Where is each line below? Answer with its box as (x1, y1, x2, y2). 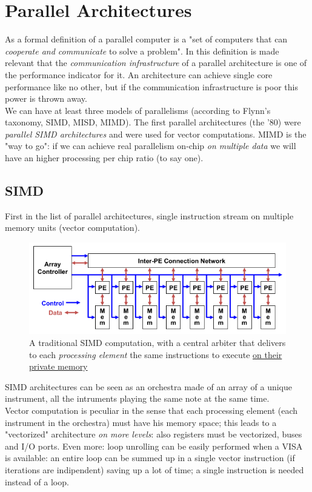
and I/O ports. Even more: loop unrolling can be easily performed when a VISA (5, 439, 303, 452)
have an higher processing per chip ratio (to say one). (5, 151, 204, 164)
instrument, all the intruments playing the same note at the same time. (5, 392, 270, 405)
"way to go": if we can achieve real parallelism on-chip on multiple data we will (5, 139, 296, 152)
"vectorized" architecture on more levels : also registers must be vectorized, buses (5, 428, 302, 440)
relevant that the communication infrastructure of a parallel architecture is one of (5, 56, 307, 69)
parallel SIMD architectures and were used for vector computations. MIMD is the (5, 127, 307, 140)
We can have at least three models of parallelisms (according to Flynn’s (5, 104, 271, 116)
